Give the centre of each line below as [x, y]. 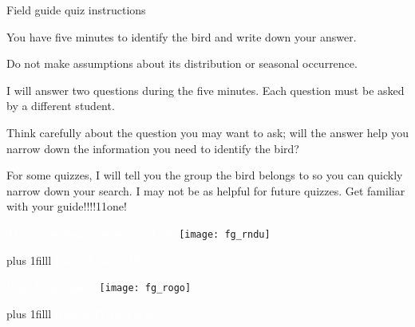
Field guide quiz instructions [76, 10]
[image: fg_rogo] [145, 288]
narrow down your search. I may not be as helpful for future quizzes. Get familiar [206, 190]
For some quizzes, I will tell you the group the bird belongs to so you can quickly [205, 175]
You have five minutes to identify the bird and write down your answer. [182, 36]
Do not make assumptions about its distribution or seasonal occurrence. [182, 63]
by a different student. [61, 106]
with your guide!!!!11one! [67, 206]
